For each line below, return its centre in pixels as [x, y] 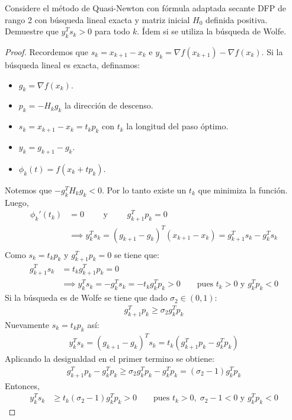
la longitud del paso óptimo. [177, 126]
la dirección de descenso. [109, 105]
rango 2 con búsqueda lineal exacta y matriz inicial [97, 19]
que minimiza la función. [243, 190]
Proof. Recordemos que [47, 51]
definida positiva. [237, 19]
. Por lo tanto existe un [144, 190]
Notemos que [28, 190]
